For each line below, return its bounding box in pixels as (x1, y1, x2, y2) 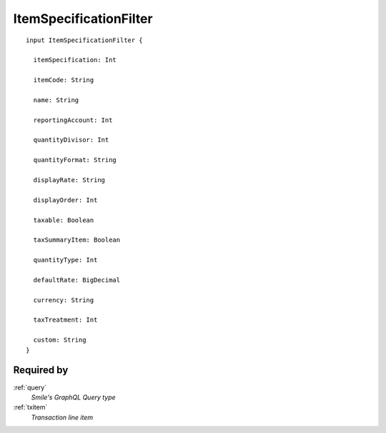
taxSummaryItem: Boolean (33, 236, 121, 244)
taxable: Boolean (33, 216, 94, 224)
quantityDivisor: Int (33, 136, 109, 144)
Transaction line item (31, 413, 94, 422)
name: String (33, 96, 79, 104)
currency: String (33, 296, 94, 304)
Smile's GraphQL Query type (31, 393, 116, 402)
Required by (13, 364, 69, 377)
